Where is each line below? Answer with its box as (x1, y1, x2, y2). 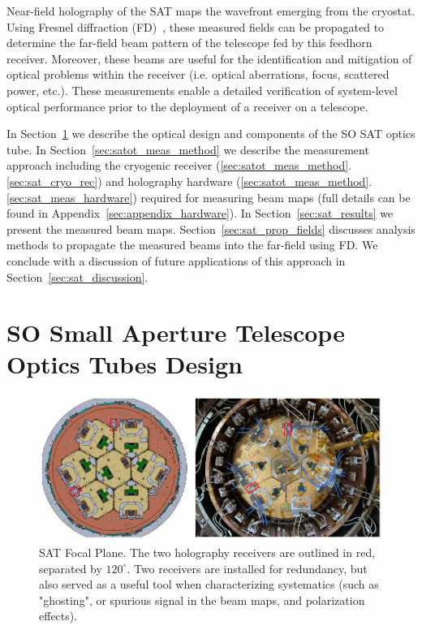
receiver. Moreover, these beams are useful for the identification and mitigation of (6, 50, 412, 67)
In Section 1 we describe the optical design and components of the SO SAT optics (6, 125, 416, 142)
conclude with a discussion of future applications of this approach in (6, 252, 346, 269)
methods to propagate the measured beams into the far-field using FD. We (6, 236, 378, 253)
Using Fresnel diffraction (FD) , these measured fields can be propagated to (6, 18, 385, 35)
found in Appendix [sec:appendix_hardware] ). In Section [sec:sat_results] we (6, 205, 394, 222)
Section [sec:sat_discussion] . (6, 268, 149, 285)
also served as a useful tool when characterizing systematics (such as (39, 576, 379, 593)
